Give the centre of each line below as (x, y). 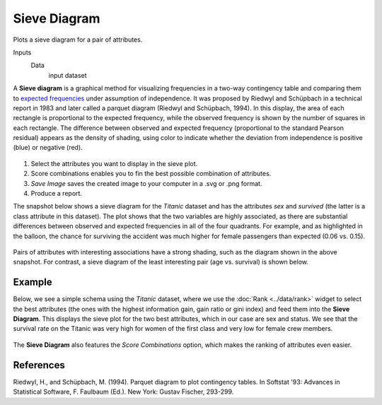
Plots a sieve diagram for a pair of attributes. (78, 40)
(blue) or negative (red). (48, 148)
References (39, 365)
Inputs (22, 52)
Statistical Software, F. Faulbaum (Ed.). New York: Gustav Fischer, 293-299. (123, 392)
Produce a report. (57, 194)
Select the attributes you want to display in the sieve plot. (114, 163)
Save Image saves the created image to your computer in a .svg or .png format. (146, 183)
